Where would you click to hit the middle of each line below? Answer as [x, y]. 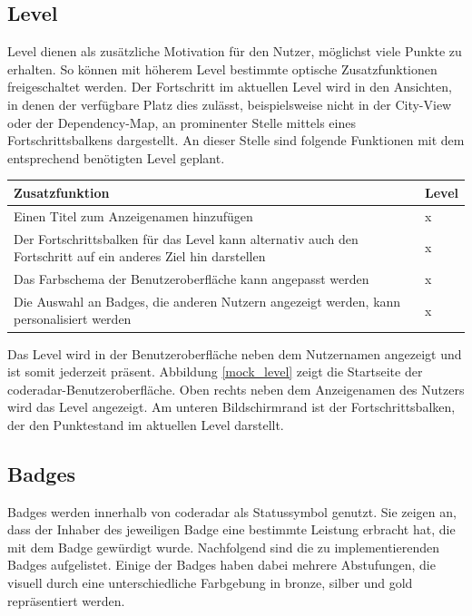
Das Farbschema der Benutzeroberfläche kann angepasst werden [192, 278]
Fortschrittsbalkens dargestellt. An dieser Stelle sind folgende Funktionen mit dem [236, 140]
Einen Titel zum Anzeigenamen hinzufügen [133, 215]
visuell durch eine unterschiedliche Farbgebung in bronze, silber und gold [210, 583]
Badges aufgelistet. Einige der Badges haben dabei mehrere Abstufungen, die [221, 565]
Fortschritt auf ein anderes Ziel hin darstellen [140, 256]
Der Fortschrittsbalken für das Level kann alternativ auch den [186, 238]
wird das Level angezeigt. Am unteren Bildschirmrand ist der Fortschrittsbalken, [231, 407]
